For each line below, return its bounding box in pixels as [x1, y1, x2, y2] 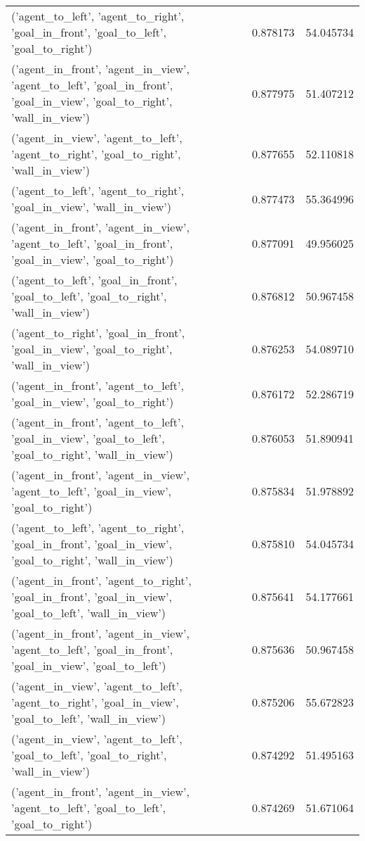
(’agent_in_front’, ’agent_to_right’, [11, 572, 192, 588]
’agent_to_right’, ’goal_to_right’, [11, 146, 181, 162]
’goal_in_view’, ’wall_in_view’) [11, 198, 172, 215]
